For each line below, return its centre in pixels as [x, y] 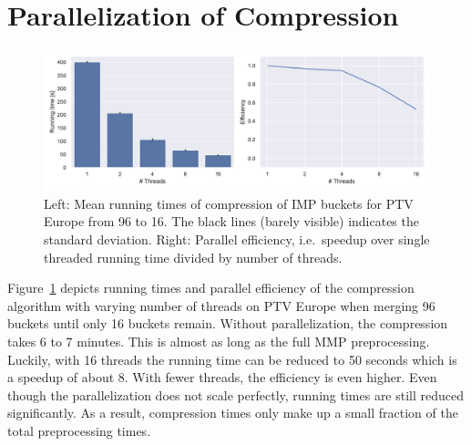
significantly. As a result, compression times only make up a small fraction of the [233, 413]
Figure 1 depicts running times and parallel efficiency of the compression [211, 288]
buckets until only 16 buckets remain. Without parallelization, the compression [228, 323]
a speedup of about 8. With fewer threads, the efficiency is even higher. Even [222, 377]
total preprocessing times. [79, 430]
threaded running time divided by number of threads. [193, 257]
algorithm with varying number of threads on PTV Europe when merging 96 [221, 305]
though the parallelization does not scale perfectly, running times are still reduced [236, 394]
